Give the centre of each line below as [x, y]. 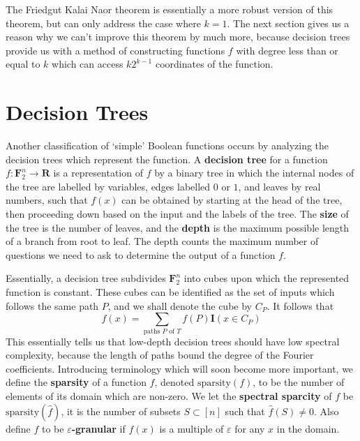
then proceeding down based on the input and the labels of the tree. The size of [177, 214]
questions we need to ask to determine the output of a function [141, 254]
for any [250, 428]
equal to [23, 64]
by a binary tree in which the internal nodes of [254, 173]
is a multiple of [192, 428]
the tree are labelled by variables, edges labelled [108, 186]
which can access [88, 64]
